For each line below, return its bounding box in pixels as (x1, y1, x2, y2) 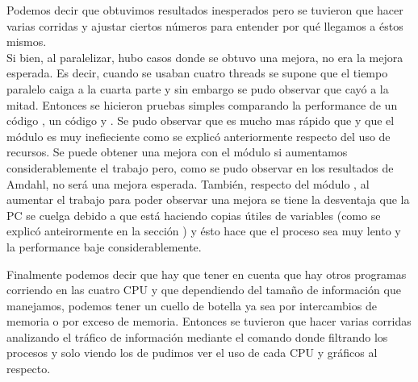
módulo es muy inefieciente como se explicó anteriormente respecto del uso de (6, 127, 391, 144)
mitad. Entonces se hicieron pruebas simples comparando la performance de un (6, 96, 398, 113)
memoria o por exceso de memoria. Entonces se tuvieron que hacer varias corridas (6, 313, 412, 330)
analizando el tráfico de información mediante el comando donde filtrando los (6, 328, 388, 345)
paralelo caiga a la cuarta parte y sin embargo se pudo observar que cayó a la (6, 80, 389, 97)
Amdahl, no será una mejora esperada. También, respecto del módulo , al (6, 175, 370, 192)
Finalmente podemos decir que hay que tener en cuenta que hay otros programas (6, 265, 407, 282)
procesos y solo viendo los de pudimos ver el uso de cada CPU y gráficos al (6, 344, 378, 361)
